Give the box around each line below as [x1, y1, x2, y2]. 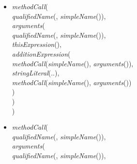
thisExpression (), [12, 39, 61, 49]
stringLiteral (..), [12, 68, 60, 78]
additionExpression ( [12, 48, 71, 59]
